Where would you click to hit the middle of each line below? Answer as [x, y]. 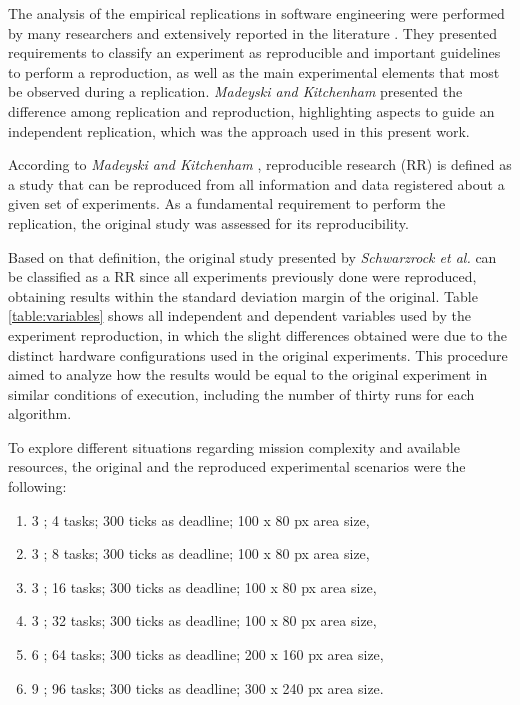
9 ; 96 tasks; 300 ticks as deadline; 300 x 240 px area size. [207, 687]
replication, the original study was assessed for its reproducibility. [208, 222]
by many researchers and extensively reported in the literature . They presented [253, 32]
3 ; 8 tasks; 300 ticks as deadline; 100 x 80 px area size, [200, 553]
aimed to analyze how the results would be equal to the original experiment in [248, 374]
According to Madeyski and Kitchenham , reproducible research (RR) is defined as [260, 164]
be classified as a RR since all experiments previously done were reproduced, [242, 276]
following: [37, 486]
